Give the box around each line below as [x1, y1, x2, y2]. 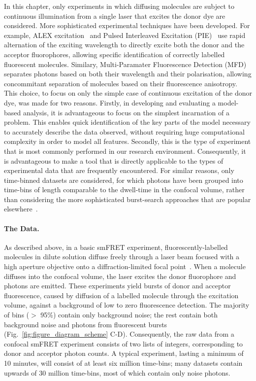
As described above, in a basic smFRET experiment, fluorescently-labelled [4, 242, 228, 252]
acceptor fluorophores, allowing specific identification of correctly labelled [4, 49, 225, 59]
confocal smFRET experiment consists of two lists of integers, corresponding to [4, 338, 243, 348]
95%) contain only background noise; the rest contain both [40, 310, 218, 320]
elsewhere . [4, 204, 38, 214]
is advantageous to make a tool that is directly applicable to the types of [4, 155, 224, 166]
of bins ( [4, 310, 30, 320]
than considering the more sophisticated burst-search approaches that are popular [4, 194, 251, 204]
